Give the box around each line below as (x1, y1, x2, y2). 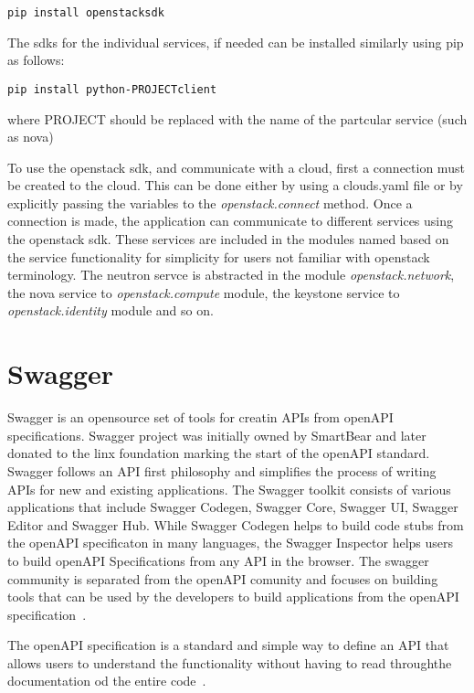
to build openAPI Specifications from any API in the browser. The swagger (7, 550, 429, 570)
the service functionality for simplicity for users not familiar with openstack (7, 247, 430, 266)
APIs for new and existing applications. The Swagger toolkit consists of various (7, 479, 451, 498)
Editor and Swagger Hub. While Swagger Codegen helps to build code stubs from (7, 515, 464, 534)
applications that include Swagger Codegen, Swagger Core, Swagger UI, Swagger (7, 497, 458, 517)
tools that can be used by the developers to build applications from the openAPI (7, 587, 459, 606)
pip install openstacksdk (7, 6, 164, 19)
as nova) (7, 127, 54, 146)
